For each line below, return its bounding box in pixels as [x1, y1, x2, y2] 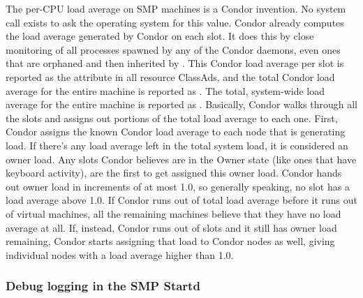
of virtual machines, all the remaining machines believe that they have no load [6, 206, 341, 221]
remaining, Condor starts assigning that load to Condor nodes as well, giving [6, 234, 335, 248]
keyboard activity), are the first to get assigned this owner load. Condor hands [6, 165, 342, 180]
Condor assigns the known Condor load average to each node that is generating [6, 124, 346, 139]
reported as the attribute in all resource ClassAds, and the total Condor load [6, 69, 335, 84]
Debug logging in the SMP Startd [6, 277, 200, 295]
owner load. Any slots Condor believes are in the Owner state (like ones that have [6, 151, 357, 166]
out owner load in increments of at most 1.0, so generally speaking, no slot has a [6, 179, 350, 193]
